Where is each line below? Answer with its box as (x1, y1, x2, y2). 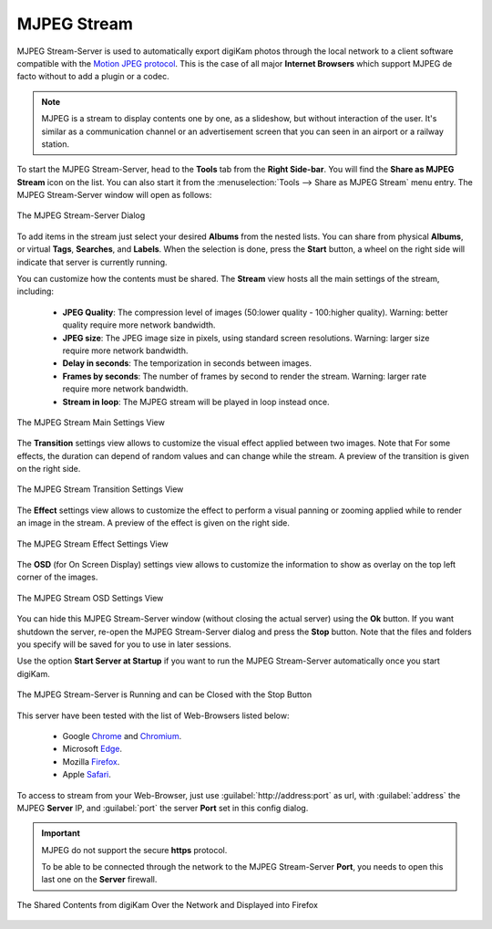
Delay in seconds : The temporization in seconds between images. (62, 358, 312, 369)
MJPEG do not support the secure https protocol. (41, 844, 228, 855)
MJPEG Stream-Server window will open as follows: (16, 190, 212, 201)
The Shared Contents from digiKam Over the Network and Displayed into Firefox (16, 899, 319, 910)
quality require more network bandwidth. (62, 319, 216, 330)
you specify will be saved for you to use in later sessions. (16, 639, 231, 650)
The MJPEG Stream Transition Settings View (16, 484, 184, 495)
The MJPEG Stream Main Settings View (16, 416, 166, 428)
